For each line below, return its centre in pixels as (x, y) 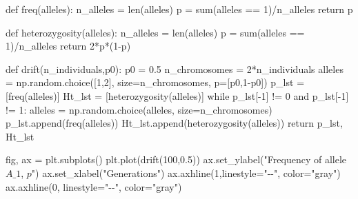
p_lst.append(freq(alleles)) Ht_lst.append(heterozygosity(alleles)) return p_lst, (174, 123)
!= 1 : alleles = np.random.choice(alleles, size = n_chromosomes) (139, 109)
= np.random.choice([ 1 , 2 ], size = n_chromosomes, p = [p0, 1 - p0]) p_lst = (155, 82)
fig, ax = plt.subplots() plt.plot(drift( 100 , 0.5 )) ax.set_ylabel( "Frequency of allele (176, 159)
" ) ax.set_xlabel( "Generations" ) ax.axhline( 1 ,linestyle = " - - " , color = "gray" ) (186, 172)
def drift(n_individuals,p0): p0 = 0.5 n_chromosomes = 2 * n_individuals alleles (175, 69)
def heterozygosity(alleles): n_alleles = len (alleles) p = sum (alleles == (155, 32)
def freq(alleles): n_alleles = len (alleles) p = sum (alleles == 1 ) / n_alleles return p (179, 9)
